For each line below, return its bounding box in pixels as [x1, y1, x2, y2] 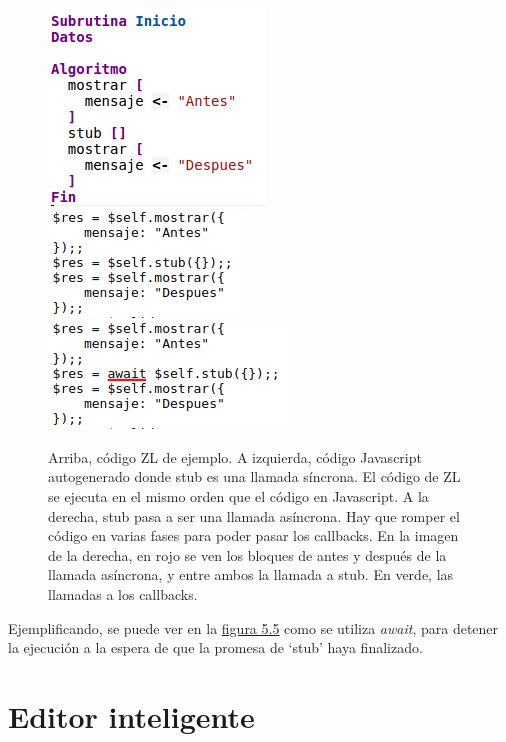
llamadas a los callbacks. [48, 583, 198, 604]
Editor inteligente [8, 695, 255, 736]
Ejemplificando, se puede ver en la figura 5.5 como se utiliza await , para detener [8, 617, 499, 638]
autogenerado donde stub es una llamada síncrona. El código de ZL [48, 466, 461, 487]
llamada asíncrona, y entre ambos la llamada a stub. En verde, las [48, 564, 454, 585]
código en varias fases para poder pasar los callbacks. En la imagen [48, 525, 459, 546]
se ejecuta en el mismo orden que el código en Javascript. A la [48, 485, 429, 506]
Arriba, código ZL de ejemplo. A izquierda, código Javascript [48, 446, 422, 467]
